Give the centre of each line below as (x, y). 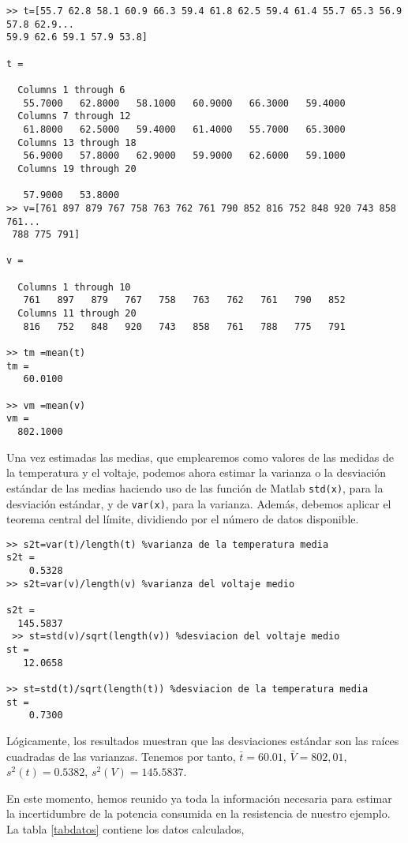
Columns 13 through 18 (77, 142)
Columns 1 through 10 (74, 287)
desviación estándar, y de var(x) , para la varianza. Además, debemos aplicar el (199, 503)
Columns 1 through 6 (71, 90)
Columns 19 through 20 (77, 169)
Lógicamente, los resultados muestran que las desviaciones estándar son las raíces (203, 740)
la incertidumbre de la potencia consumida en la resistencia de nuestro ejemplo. (198, 813)
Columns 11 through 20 (77, 314)
